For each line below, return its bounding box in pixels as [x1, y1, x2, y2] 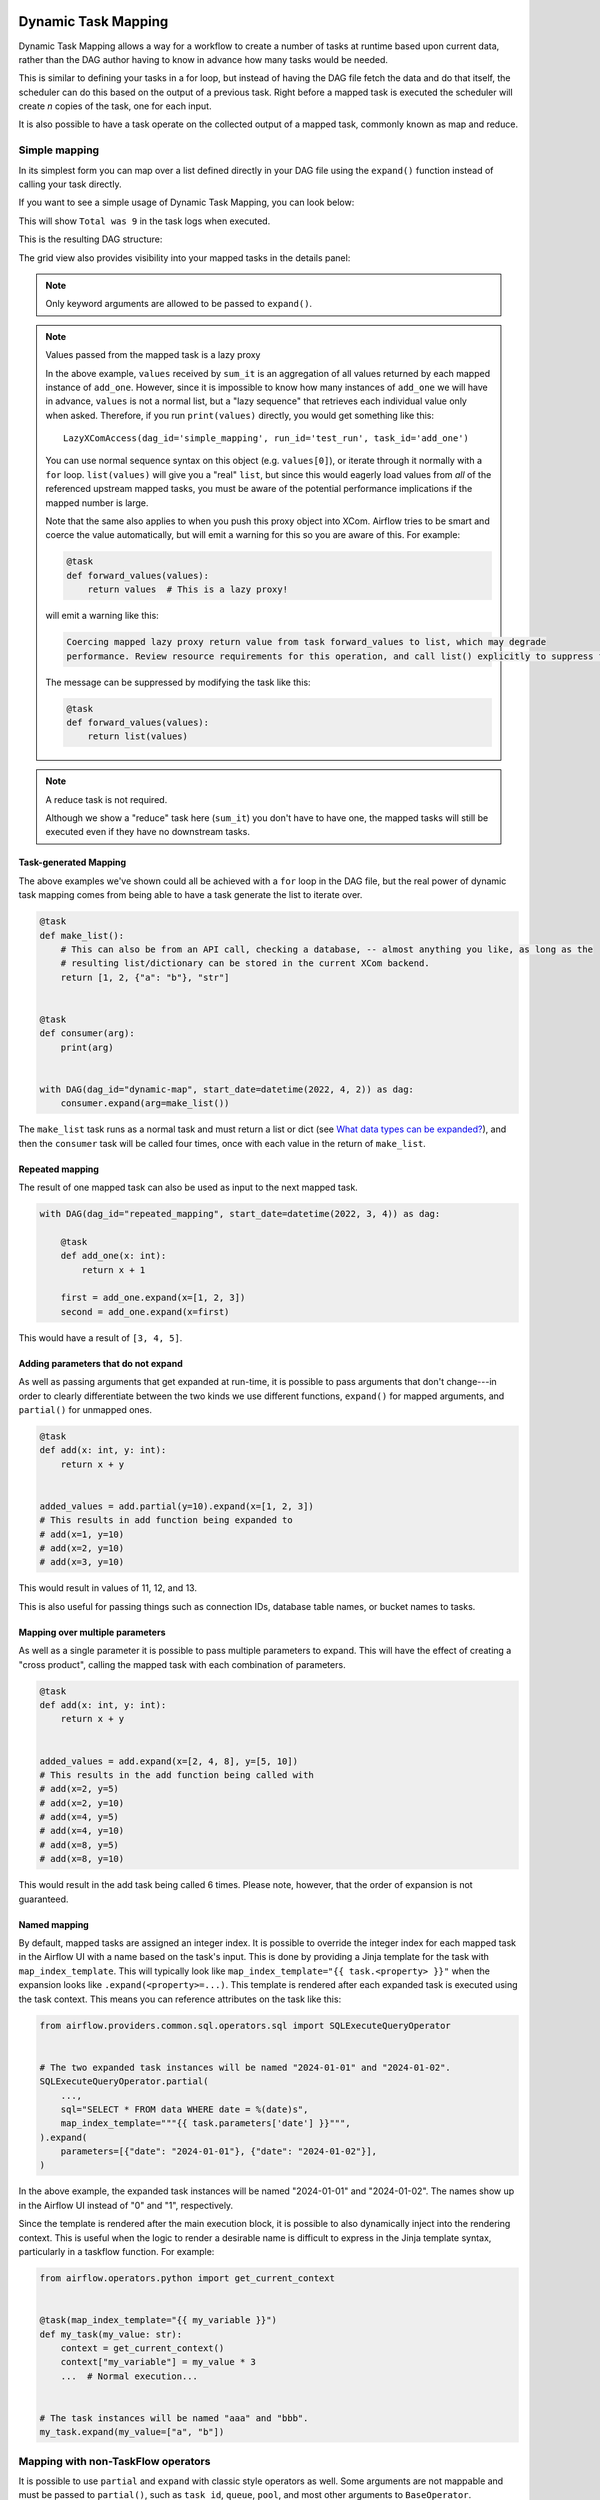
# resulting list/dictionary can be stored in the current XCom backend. [60, 958, 430, 969]
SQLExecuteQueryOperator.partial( [39, 2076, 209, 2087]
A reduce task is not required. [45, 793, 168, 805]
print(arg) [60, 1041, 114, 1053]
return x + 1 [81, 1264, 146, 1275]
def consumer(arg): [39, 1028, 135, 1039]
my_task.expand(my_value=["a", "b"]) [39, 2426, 225, 2438]
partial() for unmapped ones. [18, 1403, 152, 1415]
